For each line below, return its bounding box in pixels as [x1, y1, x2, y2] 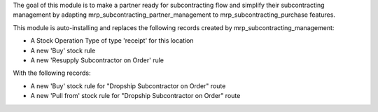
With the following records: [13, 69, 91, 77]
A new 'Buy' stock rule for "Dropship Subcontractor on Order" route [30, 81, 226, 90]
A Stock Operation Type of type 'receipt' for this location [30, 36, 194, 45]
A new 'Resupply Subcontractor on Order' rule [30, 56, 164, 64]
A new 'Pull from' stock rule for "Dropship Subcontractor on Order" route [30, 92, 241, 100]
